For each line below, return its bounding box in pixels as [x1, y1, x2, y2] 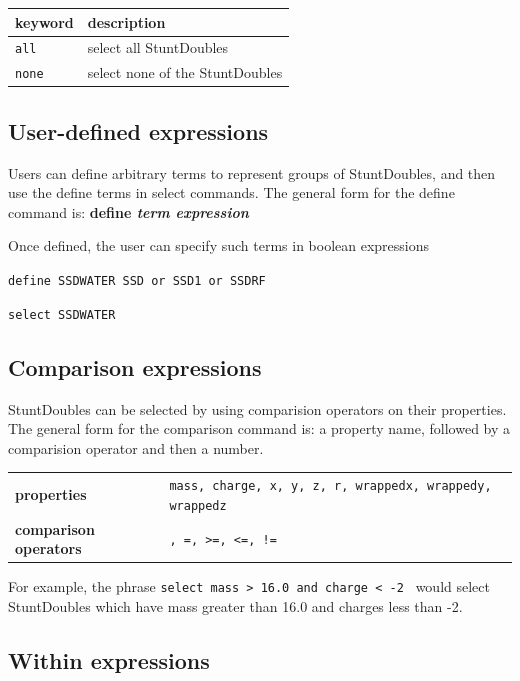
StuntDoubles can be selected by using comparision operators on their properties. [8, 398, 507, 419]
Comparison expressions [8, 351, 262, 382]
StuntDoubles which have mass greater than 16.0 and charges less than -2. [8, 595, 463, 616]
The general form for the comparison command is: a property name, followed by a [8, 418, 511, 439]
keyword [15, 11, 74, 32]
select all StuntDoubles [87, 37, 229, 58]
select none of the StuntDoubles [87, 62, 283, 83]
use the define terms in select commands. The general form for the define [8, 182, 455, 203]
